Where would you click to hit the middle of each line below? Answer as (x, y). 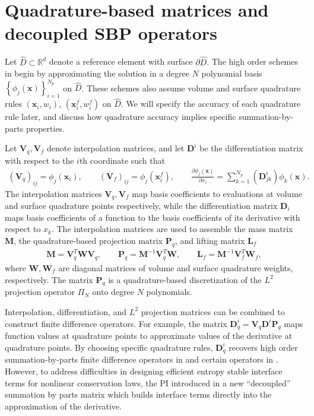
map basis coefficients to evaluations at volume (217, 193)
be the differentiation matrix (251, 148)
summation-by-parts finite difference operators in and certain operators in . (142, 359)
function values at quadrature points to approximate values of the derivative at (149, 336)
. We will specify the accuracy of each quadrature (211, 104)
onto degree (113, 292)
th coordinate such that (122, 160)
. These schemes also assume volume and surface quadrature (191, 88)
